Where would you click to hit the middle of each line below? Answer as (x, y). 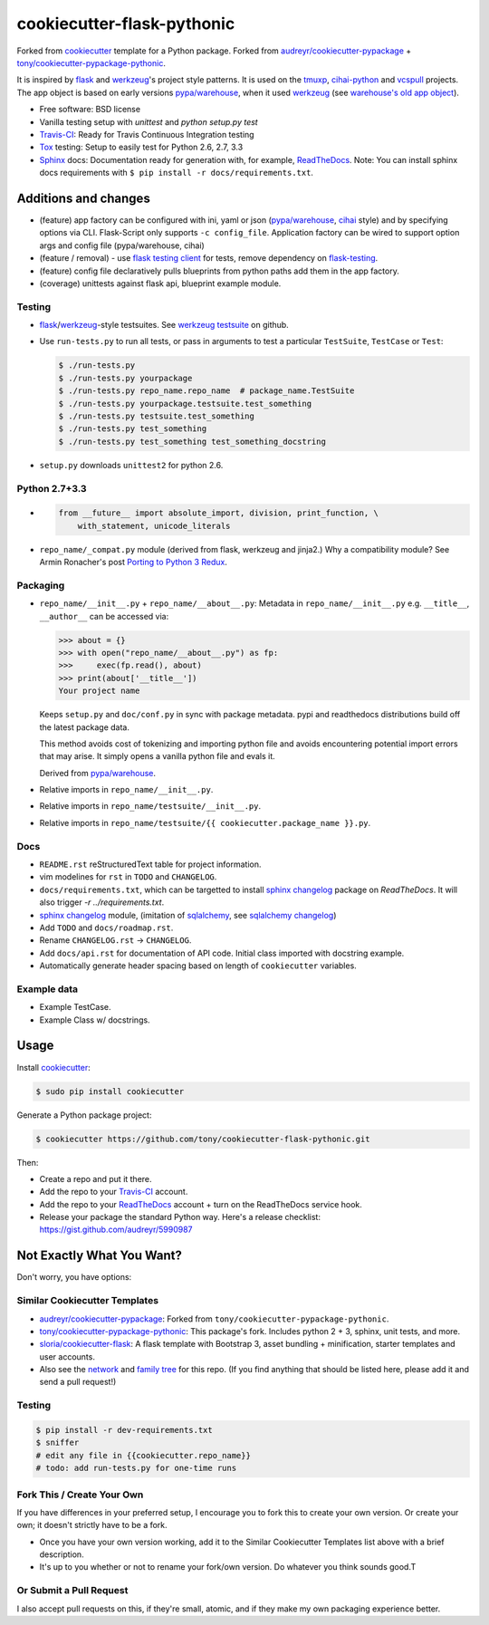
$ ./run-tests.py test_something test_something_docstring (192, 441)
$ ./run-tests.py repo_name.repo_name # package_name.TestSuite (206, 391)
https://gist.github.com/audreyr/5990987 (116, 1230)
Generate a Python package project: (84, 1115)
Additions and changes (84, 198)
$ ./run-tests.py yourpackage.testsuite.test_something (185, 404)
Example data (48, 989)
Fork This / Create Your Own (80, 1495)
